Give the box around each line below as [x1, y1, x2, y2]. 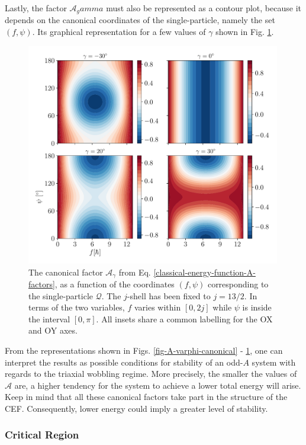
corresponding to [207, 277, 269, 290]
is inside [242, 301, 272, 313]
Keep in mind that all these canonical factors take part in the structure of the [5, 390, 288, 403]
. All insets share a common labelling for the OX [96, 312, 273, 325]
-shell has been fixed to [127, 289, 211, 302]
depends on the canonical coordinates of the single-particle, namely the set [5, 14, 275, 26]
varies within [134, 301, 181, 313]
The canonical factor [28, 265, 103, 278]
